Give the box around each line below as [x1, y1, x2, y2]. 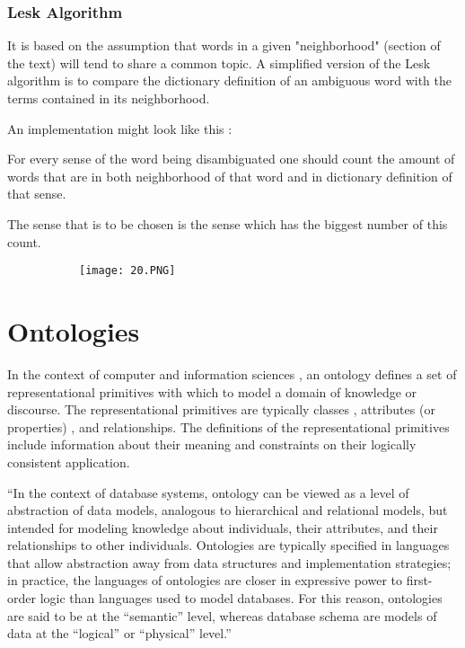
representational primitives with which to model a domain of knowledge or [7, 382, 417, 401]
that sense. [7, 184, 66, 203]
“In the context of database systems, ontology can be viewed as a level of [7, 483, 409, 502]
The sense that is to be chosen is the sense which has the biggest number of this [7, 214, 448, 233]
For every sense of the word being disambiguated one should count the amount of [7, 149, 455, 168]
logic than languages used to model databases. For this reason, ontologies [39, 589, 443, 608]
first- [406, 571, 433, 590]
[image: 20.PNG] [79, 264, 176, 278]
